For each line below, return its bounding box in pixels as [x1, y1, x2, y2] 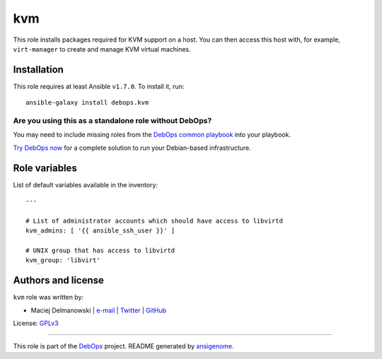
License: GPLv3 [13, 319, 59, 328]
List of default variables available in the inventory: [13, 180, 158, 189]
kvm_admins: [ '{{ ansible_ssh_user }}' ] [25, 227, 175, 235]
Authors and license [13, 274, 104, 286]
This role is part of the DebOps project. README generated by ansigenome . [13, 342, 234, 351]
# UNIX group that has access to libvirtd [25, 247, 175, 254]
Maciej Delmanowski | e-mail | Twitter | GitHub [30, 306, 166, 314]
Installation [13, 64, 64, 76]
